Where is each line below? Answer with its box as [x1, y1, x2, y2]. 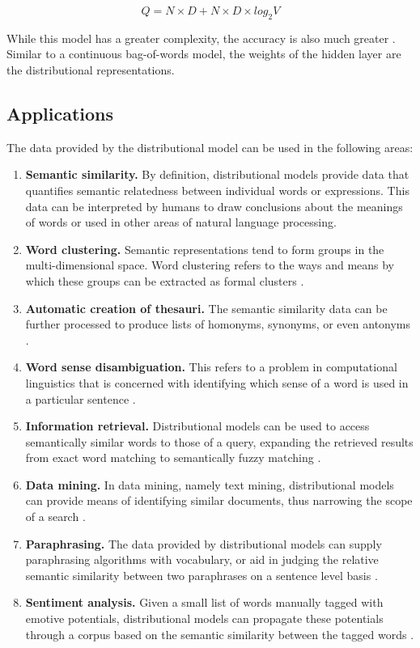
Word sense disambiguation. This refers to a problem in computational [25, 358, 397, 375]
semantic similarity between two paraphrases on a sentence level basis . [25, 566, 378, 583]
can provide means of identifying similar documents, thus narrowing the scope [25, 492, 413, 509]
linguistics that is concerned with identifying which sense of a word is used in [25, 374, 409, 391]
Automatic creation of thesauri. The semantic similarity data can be [25, 299, 388, 316]
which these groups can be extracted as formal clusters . [25, 272, 304, 289]
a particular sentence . [25, 390, 136, 407]
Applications [6, 100, 114, 125]
